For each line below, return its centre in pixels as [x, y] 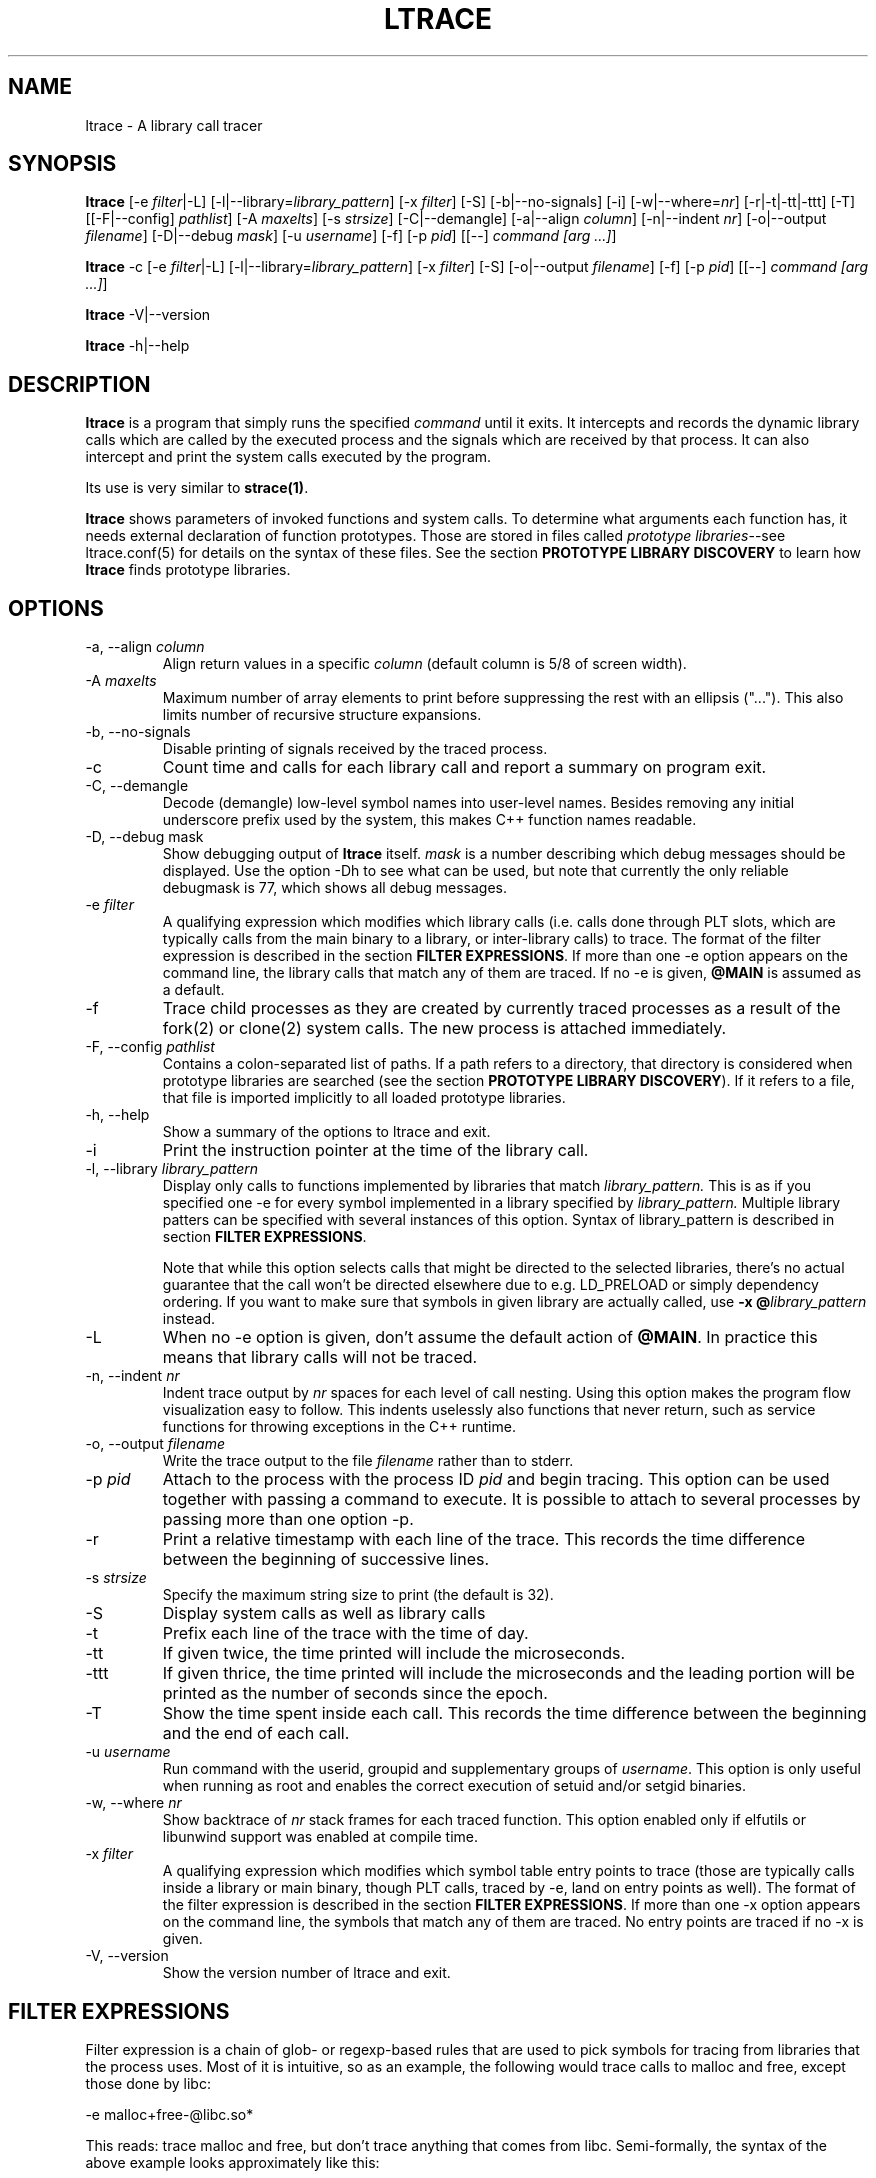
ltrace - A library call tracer [174, 125]
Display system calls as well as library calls [324, 1613]
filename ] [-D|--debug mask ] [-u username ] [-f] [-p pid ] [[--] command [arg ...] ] [351, 236]
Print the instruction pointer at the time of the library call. [375, 1150]
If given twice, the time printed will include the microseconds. [394, 1653]
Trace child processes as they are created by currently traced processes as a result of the [501, 1008]
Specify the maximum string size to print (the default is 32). [358, 1595]
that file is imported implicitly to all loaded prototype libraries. [364, 1098]
